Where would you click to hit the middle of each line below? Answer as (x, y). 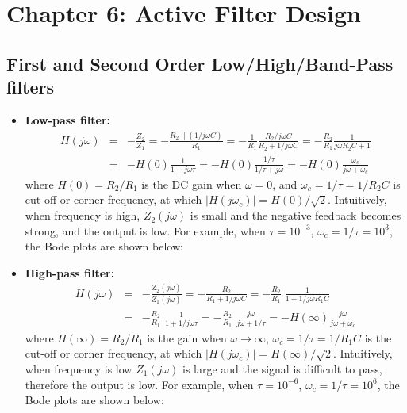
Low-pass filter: (68, 119)
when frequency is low (79, 368)
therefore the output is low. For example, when (139, 384)
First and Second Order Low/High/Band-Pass (200, 63)
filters (31, 87)
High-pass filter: (70, 272)
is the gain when (187, 337)
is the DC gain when (192, 184)
